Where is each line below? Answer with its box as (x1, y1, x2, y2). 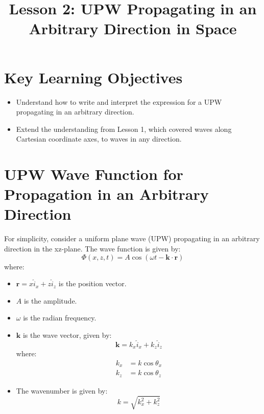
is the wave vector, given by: (22, 329, 112, 340)
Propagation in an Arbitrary (4, 183, 209, 204)
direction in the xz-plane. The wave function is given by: (4, 243, 181, 254)
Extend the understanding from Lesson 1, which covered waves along (16, 123, 232, 134)
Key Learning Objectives (4, 66, 183, 87)
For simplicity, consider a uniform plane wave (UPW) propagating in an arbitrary (4, 233, 260, 244)
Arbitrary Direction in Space (29, 18, 237, 39)
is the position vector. (58, 278, 127, 289)
